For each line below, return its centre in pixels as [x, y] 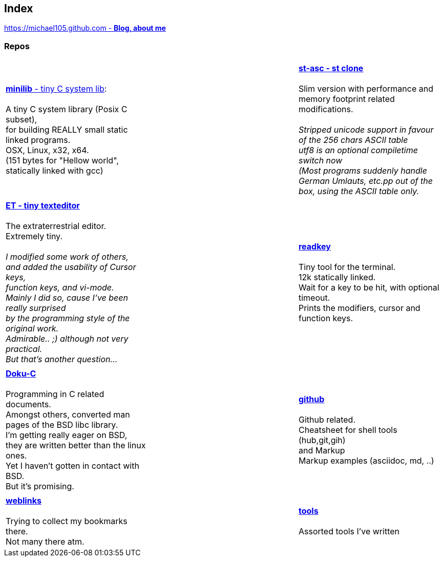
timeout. [314, 298]
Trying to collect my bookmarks [67, 521]
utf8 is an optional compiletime [358, 150]
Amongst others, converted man [68, 415]
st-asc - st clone [331, 68]
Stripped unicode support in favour [366, 130]
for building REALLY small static [67, 130]
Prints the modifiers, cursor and [359, 308]
